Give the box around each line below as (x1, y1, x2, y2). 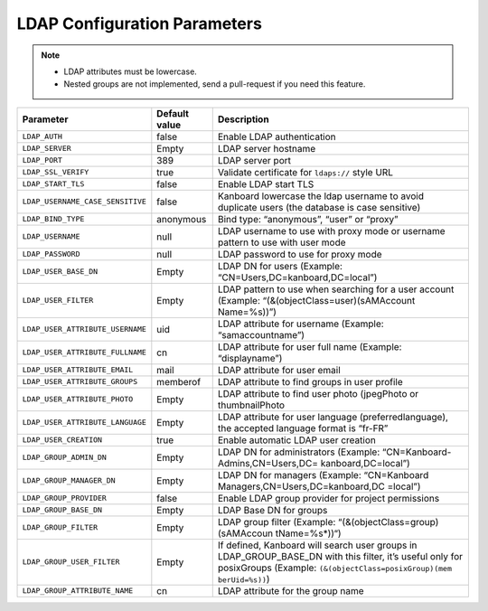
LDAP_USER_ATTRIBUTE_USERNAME (22, 324, 146, 334)
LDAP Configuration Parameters (16, 14, 262, 33)
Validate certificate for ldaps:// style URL (217, 165, 393, 178)
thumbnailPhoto (217, 399, 285, 411)
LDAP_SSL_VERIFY (22, 167, 89, 177)
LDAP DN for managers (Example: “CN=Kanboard (217, 468, 429, 481)
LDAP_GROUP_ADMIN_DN (22, 453, 108, 463)
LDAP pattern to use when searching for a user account (217, 283, 455, 296)
